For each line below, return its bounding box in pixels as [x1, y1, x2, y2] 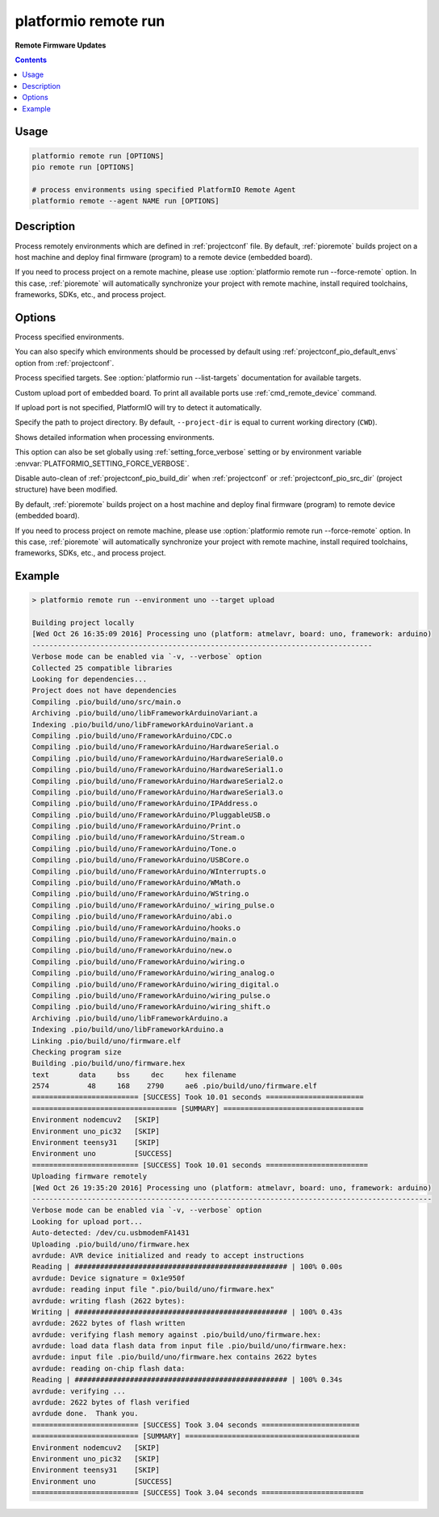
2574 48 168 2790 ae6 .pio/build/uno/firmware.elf [31, 1082, 318, 1091]
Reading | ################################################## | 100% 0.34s [31, 1375, 343, 1385]
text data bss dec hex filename [31, 1070, 237, 1079]
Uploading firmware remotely [31, 1171, 148, 1181]
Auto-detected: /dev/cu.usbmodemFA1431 [31, 1228, 190, 1238]
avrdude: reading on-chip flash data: [31, 1364, 186, 1372]
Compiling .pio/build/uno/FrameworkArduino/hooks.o [31, 923, 241, 932]
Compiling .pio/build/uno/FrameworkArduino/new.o [31, 945, 232, 955]
